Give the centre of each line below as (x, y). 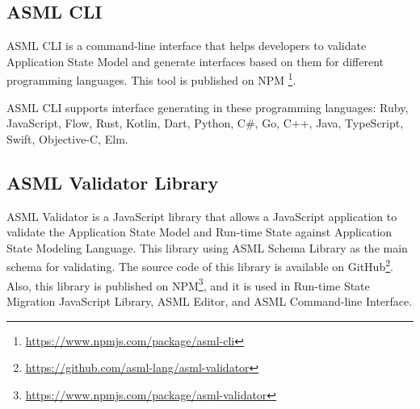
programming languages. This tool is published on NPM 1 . (151, 79)
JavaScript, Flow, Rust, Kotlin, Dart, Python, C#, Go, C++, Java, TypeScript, (205, 123)
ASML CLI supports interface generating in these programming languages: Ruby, (208, 107)
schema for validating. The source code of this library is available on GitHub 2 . (200, 265)
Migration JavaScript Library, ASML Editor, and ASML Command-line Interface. (210, 300)
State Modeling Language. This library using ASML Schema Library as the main (207, 247)
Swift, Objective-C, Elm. (67, 138)
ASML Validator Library (113, 182)
